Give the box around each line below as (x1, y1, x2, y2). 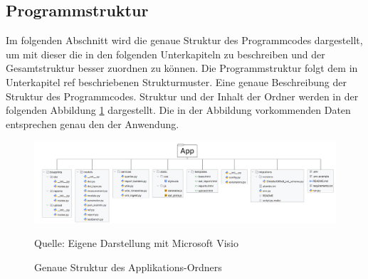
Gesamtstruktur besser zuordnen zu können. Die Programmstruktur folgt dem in (6, 60, 358, 75)
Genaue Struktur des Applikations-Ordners (34, 260, 222, 275)
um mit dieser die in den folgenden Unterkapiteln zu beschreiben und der (6, 46, 325, 61)
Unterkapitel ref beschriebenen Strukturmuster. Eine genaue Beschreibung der (6, 74, 347, 89)
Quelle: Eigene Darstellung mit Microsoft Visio (34, 236, 238, 251)
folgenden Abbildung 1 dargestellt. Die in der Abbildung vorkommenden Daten (6, 102, 351, 117)
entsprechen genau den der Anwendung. (6, 116, 179, 131)
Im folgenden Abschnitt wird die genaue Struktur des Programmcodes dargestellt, (6, 33, 363, 48)
